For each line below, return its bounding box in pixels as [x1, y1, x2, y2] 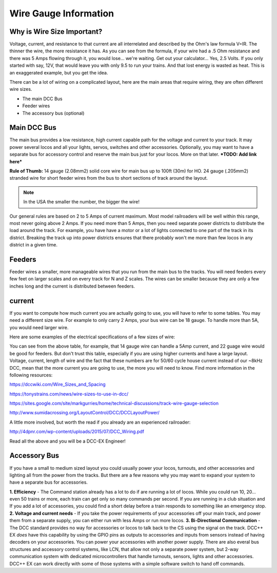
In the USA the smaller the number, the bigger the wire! [23, 199, 140, 205]
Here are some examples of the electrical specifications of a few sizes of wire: [9, 334, 175, 340]
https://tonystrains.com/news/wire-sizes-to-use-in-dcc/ [9, 391, 129, 397]
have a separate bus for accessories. [9, 479, 88, 485]
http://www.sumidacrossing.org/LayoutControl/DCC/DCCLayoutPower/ [9, 410, 160, 416]
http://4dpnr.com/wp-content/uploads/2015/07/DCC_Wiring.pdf [9, 429, 145, 435]
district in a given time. [9, 242, 58, 248]
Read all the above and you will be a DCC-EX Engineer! [9, 438, 126, 444]
